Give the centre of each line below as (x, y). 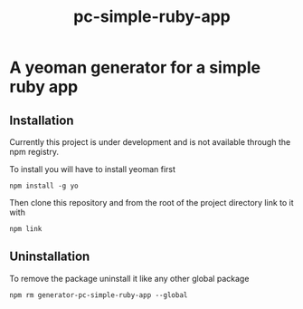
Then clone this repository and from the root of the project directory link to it (151, 203)
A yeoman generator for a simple (135, 68)
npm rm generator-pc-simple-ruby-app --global (99, 295)
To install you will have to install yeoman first (93, 169)
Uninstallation (50, 257)
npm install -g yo (44, 186)
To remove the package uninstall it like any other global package (129, 278)
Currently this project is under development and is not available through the (150, 142)
